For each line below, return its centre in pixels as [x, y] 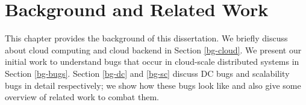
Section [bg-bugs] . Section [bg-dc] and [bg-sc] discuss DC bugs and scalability [147, 73]
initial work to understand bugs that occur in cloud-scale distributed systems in [152, 61]
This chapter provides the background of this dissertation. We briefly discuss [146, 38]
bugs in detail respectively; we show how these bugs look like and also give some [153, 85]
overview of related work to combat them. [82, 97]
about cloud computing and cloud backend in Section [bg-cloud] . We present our [153, 49]
